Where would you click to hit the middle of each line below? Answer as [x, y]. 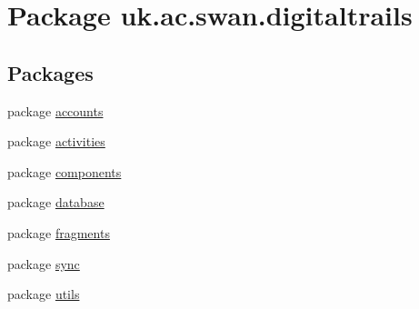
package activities [56, 141]
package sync [44, 263]
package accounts [55, 110]
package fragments [59, 232]
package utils [44, 294]
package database [56, 202]
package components [65, 171]
